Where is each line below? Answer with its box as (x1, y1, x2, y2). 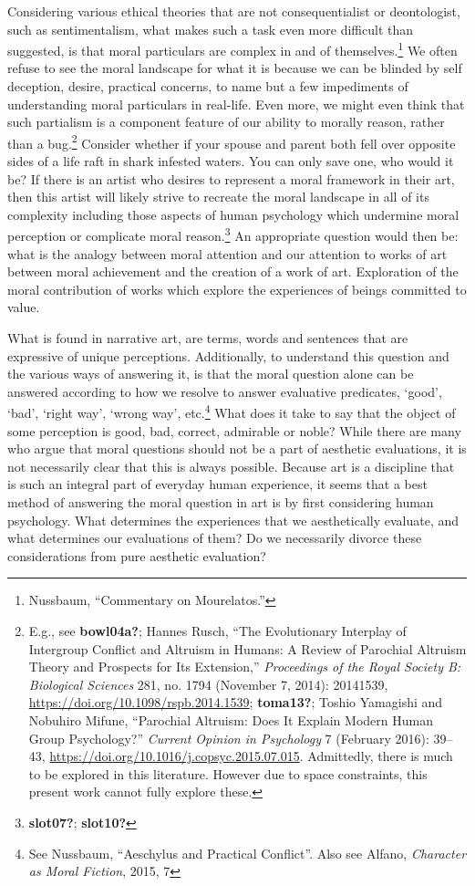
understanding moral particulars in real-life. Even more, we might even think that (7, 94, 465, 113)
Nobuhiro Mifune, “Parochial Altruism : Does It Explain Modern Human (28, 711, 433, 729)
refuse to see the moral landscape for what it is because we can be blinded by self (7, 58, 462, 78)
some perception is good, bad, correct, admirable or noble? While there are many (7, 421, 461, 440)
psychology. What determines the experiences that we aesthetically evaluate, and (7, 510, 460, 529)
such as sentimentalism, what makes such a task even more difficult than (7, 19, 414, 38)
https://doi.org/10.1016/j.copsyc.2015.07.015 (49, 746, 300, 766)
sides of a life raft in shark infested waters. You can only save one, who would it (7, 151, 454, 171)
